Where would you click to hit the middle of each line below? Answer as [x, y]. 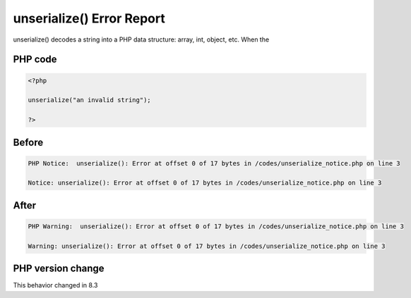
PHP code [35, 60]
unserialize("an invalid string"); [89, 100]
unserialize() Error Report [89, 18]
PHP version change [59, 269]
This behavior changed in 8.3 [55, 285]
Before [28, 142]
